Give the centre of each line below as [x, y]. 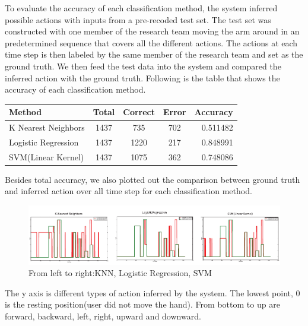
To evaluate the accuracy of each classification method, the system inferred [141, 8]
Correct [139, 112]
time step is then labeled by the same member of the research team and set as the [154, 54]
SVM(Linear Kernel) [47, 156]
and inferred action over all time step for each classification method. [128, 191]
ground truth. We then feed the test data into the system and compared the [143, 66]
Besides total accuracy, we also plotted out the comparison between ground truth [153, 179]
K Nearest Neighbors [47, 127]
